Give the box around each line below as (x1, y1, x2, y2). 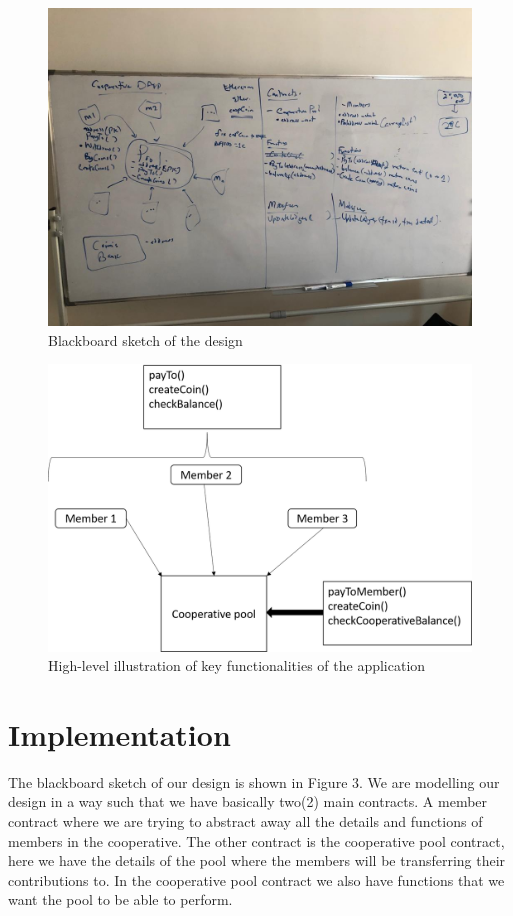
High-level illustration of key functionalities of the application (48, 655, 426, 676)
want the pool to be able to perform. (8, 889, 233, 910)
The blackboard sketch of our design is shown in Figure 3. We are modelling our (8, 771, 500, 792)
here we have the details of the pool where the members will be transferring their (8, 850, 506, 871)
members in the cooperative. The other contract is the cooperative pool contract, (8, 830, 505, 851)
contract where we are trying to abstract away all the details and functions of (8, 811, 483, 832)
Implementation (8, 713, 231, 754)
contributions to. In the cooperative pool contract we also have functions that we (8, 869, 505, 890)
